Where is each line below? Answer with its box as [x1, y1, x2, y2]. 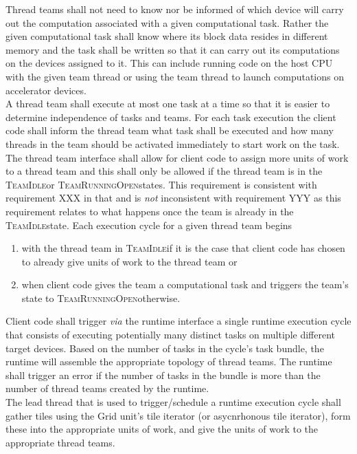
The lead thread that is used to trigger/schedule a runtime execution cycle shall [5, 395, 341, 409]
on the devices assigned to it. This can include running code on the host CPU [5, 56, 333, 70]
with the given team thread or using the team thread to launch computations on [5, 69, 344, 83]
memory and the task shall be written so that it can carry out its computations [5, 42, 340, 56]
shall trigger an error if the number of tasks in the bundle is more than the [5, 367, 321, 382]
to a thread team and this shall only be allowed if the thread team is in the [5, 164, 323, 178]
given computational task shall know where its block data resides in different [5, 29, 328, 43]
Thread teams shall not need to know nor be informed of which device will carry [5, 2, 344, 16]
